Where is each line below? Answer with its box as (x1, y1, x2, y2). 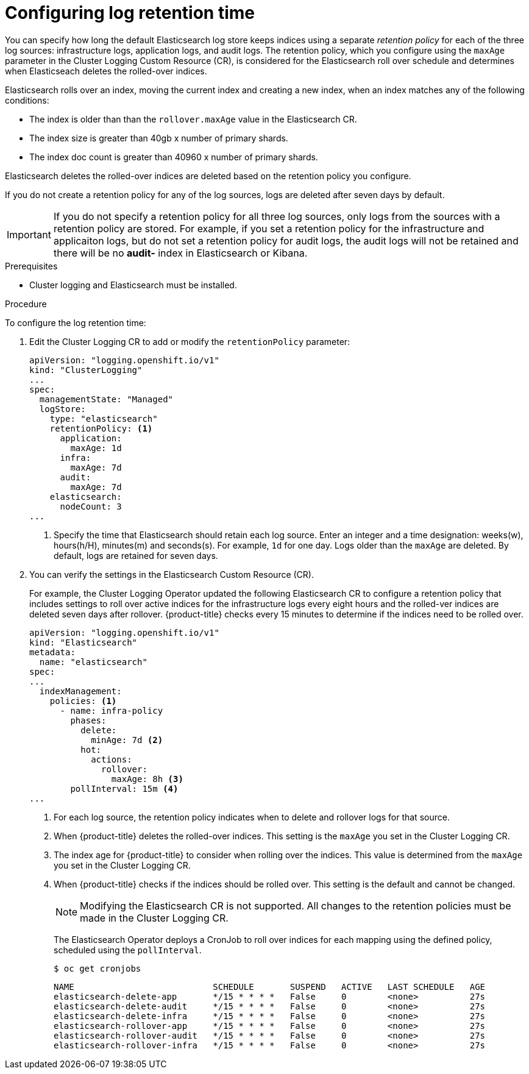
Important (7, 228, 51, 241)
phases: (70, 715, 107, 725)
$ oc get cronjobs (54, 963, 141, 973)
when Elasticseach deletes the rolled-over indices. (5, 65, 207, 76)
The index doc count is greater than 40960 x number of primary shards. (29, 151, 318, 162)
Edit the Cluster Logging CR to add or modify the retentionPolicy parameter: (29, 336, 350, 347)
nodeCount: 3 (60, 501, 122, 511)
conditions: (5, 94, 49, 105)
